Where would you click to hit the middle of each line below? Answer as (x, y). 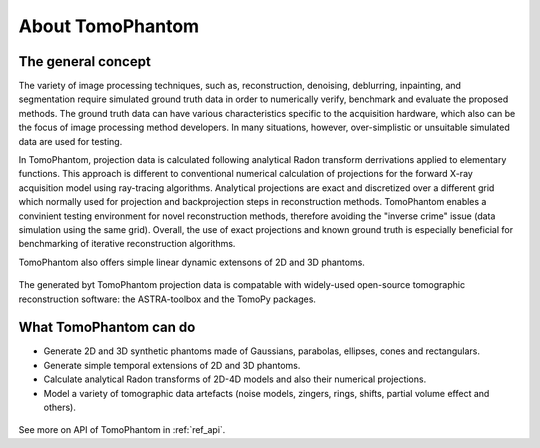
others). (60, 407)
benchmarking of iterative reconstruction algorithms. (127, 244)
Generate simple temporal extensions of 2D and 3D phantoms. (172, 365)
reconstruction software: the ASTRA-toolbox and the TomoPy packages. (167, 299)
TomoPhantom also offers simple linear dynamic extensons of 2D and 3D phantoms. (191, 262)
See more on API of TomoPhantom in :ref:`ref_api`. (122, 430)
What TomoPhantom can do (107, 327)
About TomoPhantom (109, 26)
